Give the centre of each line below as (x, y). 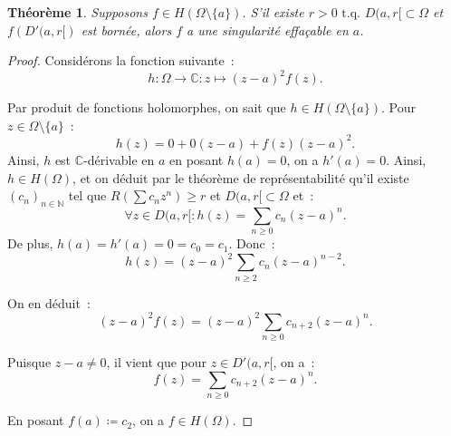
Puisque (29, 362)
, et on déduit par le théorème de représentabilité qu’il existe (241, 177)
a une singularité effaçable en (268, 29)
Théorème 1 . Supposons (77, 12)
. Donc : (252, 243)
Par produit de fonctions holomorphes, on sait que (147, 107)
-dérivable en (119, 159)
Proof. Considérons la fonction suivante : (121, 60)
